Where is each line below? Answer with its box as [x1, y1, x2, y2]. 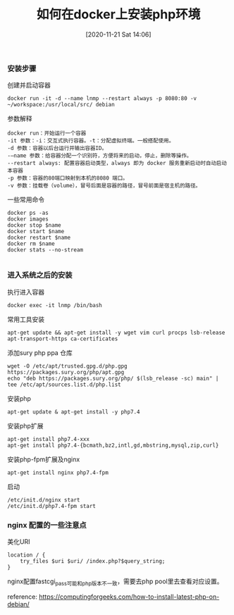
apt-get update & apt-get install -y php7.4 [7, 408, 140, 416]
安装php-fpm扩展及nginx [7, 455, 80, 464]
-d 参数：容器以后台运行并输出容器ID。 [7, 145, 108, 152]
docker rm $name [7, 240, 55, 247]
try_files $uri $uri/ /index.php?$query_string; [20, 557, 166, 564]
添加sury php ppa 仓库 [7, 348, 73, 356]
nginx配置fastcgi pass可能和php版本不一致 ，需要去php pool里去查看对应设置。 [7, 577, 223, 587]
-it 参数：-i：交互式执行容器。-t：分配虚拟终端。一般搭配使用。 [7, 137, 175, 144]
